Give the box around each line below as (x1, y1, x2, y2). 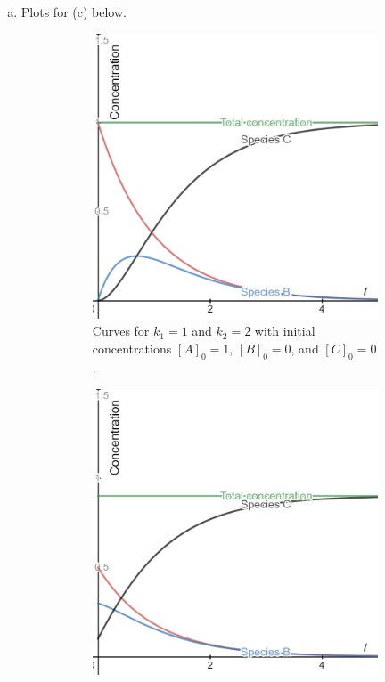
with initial (254, 321, 315, 340)
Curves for (92, 321, 150, 340)
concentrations (92, 338, 172, 357)
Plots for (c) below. (20, 3, 127, 20)
